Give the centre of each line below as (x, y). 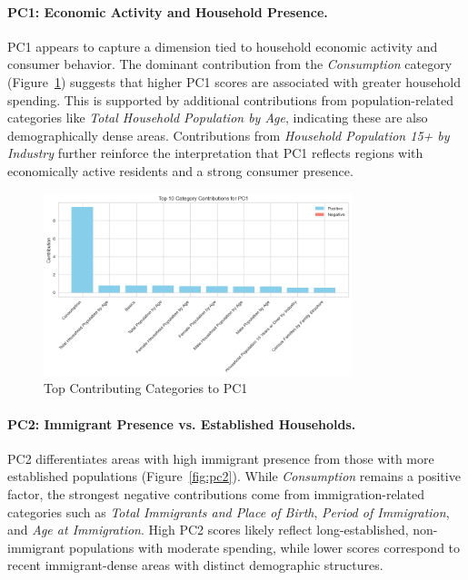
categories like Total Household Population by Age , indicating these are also (218, 118)
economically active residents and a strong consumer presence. (180, 170)
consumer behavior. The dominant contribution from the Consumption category (230, 64)
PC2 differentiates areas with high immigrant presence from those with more (221, 458)
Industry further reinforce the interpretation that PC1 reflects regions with (215, 153)
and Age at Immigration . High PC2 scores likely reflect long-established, (208, 530)
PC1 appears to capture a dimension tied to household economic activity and (223, 46)
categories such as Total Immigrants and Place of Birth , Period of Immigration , (229, 511)
